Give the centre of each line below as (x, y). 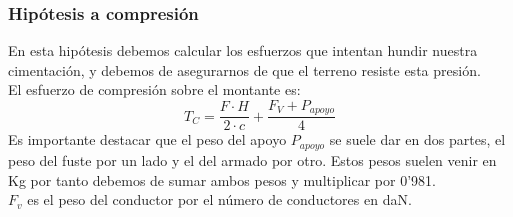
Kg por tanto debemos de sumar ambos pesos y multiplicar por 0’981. (222, 179)
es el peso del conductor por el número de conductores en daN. (219, 199)
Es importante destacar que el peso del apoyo (147, 139)
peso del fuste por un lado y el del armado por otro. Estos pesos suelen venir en (252, 159)
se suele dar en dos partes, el (417, 139)
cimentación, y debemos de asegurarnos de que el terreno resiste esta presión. (244, 69)
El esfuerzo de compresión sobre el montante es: (154, 89)
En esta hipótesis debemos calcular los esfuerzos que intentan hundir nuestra (243, 50)
